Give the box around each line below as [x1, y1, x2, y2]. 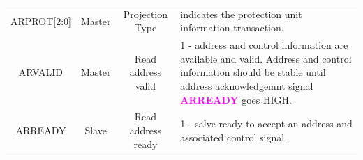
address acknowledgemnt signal [180, 78, 313, 93]
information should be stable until [180, 65, 326, 79]
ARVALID [18, 65, 64, 79]
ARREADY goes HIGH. [180, 92, 292, 106]
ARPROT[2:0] [10, 13, 71, 28]
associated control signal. [180, 129, 288, 144]
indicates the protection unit [180, 6, 302, 21]
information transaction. [180, 20, 284, 35]
